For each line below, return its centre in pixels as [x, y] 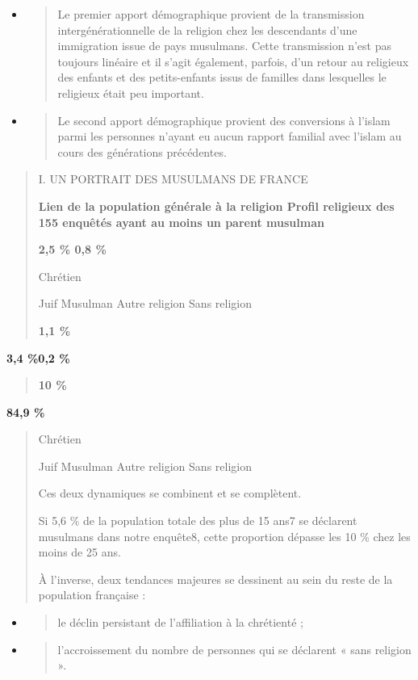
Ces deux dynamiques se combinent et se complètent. [170, 493]
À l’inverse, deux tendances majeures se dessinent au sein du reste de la [215, 579]
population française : [92, 595]
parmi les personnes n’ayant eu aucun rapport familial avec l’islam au [230, 136]
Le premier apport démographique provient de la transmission [211, 14]
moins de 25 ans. [79, 552]
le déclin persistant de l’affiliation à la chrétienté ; [180, 622]
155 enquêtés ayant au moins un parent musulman [181, 222]
